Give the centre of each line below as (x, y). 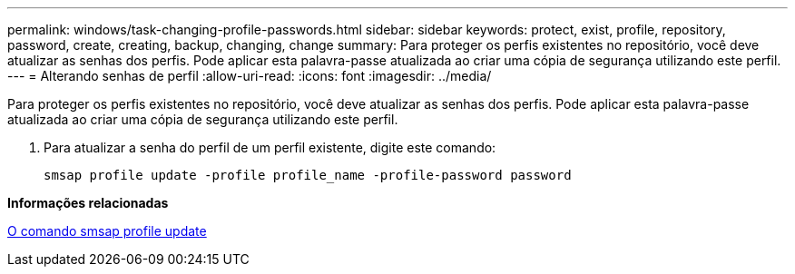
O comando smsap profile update (107, 231)
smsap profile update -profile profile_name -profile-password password (308, 175)
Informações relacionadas (88, 203)
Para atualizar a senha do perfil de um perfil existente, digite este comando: (270, 147)
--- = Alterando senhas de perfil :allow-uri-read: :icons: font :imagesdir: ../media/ (250, 76)
